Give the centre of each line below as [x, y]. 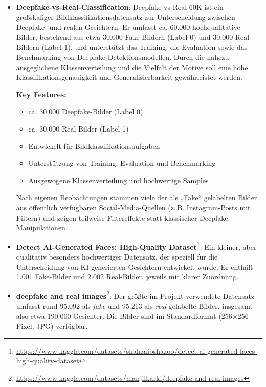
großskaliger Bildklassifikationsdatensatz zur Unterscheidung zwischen [126, 17]
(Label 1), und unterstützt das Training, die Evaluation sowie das [145, 47]
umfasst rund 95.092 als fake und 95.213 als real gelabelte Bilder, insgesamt [134, 305]
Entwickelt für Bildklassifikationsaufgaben [94, 146]
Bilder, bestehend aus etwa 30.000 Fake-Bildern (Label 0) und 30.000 [125, 37]
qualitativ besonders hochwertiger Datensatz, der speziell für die [117, 256]
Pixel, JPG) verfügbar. [52, 326]
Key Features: [41, 94]
